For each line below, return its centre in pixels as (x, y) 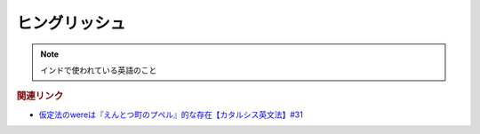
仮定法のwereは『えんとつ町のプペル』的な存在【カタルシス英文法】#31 (171, 114)
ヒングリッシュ (71, 23)
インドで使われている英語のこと (99, 70)
